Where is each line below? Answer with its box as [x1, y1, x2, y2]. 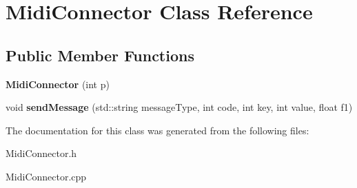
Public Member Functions [6, 44, 194, 65]
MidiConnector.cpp [6, 169, 87, 183]
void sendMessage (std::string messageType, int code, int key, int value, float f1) [6, 100, 353, 114]
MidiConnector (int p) [6, 76, 110, 91]
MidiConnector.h [6, 146, 77, 160]
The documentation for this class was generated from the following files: [6, 123, 309, 137]
